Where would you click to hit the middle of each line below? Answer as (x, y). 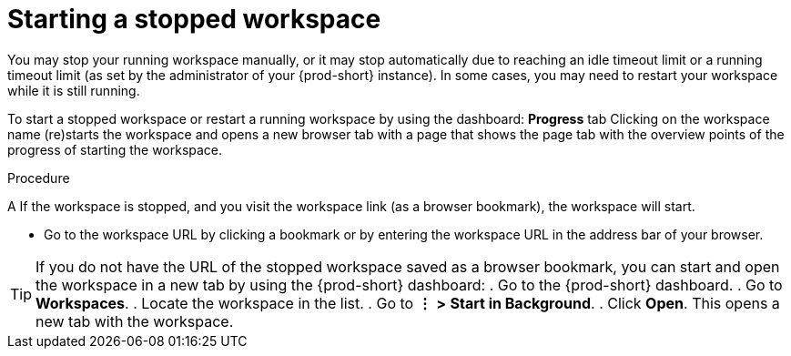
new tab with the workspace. (135, 321)
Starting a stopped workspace (194, 19)
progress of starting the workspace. (115, 149)
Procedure (39, 178)
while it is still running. (74, 90)
